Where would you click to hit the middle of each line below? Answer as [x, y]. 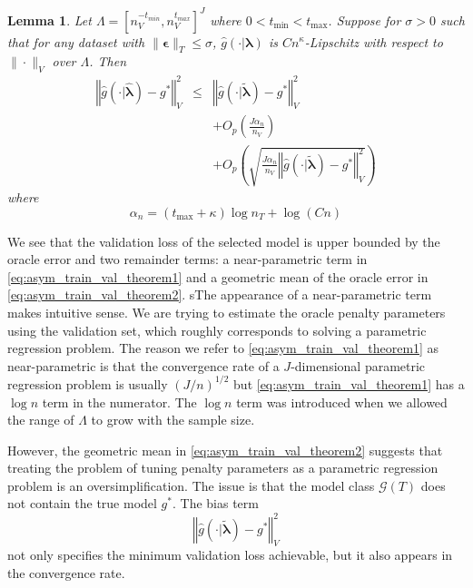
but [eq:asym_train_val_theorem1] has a [349, 383]
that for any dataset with [76, 41]
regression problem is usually [88, 383]
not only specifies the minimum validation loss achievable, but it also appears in [230, 555]
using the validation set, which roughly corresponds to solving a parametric [217, 330]
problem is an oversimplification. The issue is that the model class [191, 485]
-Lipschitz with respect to [374, 41]
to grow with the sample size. [173, 420]
